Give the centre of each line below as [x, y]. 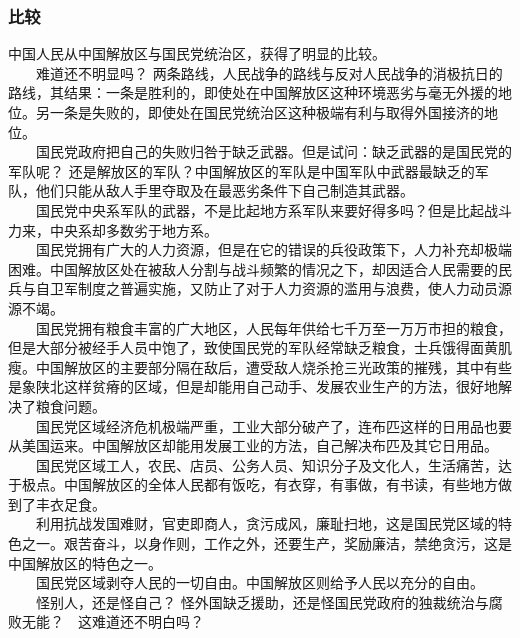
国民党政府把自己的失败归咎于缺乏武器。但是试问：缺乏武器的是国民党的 [273, 151]
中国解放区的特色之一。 [85, 562]
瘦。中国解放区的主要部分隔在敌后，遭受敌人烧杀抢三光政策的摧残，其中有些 [260, 366]
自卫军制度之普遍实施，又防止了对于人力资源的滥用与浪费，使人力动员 [266, 288]
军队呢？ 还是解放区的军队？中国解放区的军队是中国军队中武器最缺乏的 [241, 170]
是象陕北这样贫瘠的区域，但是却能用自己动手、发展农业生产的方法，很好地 [253, 386]
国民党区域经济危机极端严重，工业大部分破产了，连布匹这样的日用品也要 [273, 425]
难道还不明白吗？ [147, 621]
